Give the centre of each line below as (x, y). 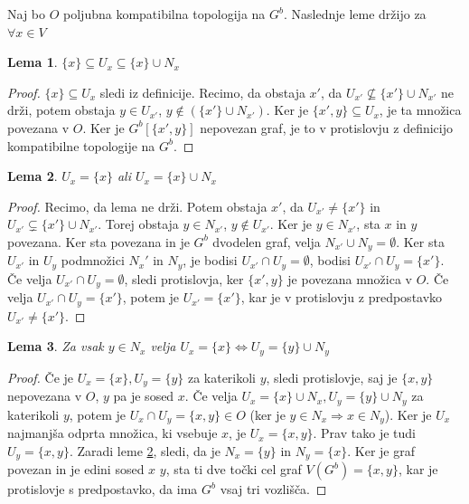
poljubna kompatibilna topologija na (164, 14)
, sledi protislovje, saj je (332, 377)
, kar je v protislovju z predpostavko (342, 297)
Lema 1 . (33, 62)
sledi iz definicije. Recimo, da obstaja (202, 92)
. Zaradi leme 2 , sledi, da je (145, 450)
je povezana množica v (350, 278)
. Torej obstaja (138, 224)
